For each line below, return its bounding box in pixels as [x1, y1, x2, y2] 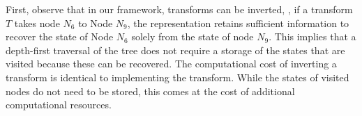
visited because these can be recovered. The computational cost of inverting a [6, 56, 337, 71]
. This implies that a [269, 29, 356, 44]
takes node [14, 15, 60, 30]
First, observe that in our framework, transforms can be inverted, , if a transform [6, 2, 353, 16]
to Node [78, 15, 113, 30]
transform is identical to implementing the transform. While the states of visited [6, 69, 349, 84]
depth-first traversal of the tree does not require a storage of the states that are [6, 42, 345, 57]
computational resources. [6, 97, 112, 112]
